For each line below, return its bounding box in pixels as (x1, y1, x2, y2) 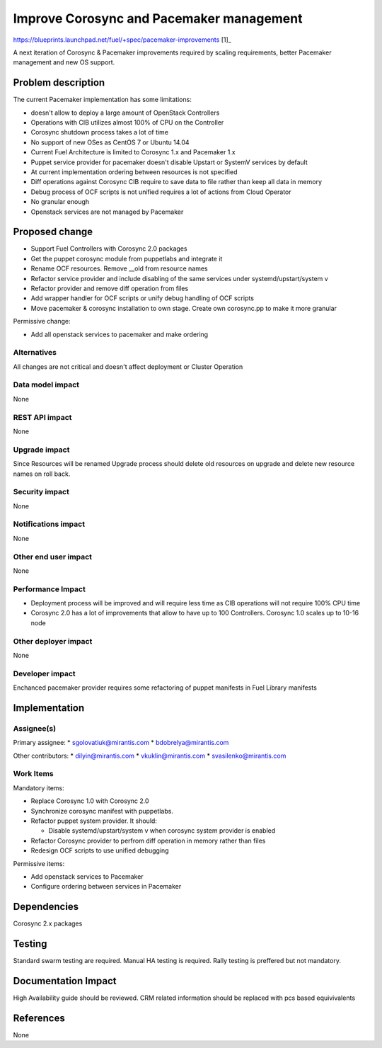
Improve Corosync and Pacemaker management (13, 11, 303, 26)
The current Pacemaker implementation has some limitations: (13, 96, 192, 104)
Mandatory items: (13, 783, 65, 792)
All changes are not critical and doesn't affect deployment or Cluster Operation (13, 362, 243, 371)
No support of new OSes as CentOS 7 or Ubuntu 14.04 (30, 138, 190, 147)
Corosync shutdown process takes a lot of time (30, 128, 169, 137)
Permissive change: (13, 317, 71, 326)
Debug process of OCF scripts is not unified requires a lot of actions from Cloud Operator (30, 188, 291, 196)
